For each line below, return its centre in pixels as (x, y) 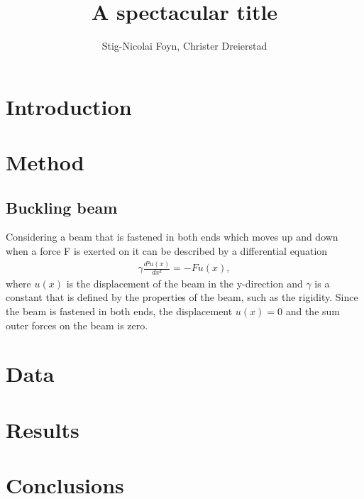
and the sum (313, 311)
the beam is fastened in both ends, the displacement (119, 311)
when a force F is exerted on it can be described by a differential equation (167, 251)
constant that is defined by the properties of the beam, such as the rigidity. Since (182, 297)
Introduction (69, 106)
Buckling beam (62, 207)
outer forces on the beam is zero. (77, 325)
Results (43, 429)
